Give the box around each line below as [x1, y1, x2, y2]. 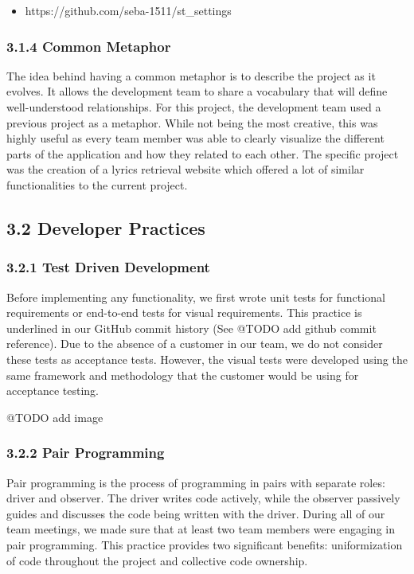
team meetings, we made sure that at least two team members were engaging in [6, 521, 395, 537]
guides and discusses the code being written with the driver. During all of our [6, 505, 385, 521]
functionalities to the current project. [6, 176, 188, 193]
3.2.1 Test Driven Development [6, 257, 210, 277]
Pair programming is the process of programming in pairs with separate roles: [6, 474, 385, 490]
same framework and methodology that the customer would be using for [6, 366, 359, 383]
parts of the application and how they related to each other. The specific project [6, 145, 399, 162]
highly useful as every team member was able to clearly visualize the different [6, 130, 385, 146]
